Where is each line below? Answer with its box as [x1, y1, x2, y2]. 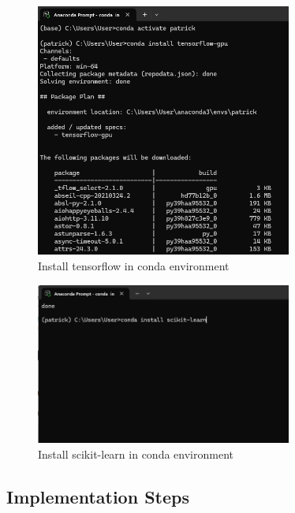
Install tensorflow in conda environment [38, 258, 230, 274]
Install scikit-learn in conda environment [38, 445, 233, 462]
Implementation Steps [6, 484, 189, 508]
